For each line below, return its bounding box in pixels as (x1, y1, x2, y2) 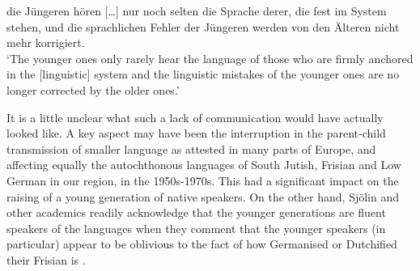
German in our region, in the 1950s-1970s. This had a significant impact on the (6, 171, 399, 188)
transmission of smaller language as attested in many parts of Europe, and (6, 140, 376, 157)
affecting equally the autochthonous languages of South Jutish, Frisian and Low (6, 156, 401, 173)
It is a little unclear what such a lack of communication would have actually (6, 108, 384, 125)
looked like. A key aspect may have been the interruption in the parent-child (6, 125, 386, 142)
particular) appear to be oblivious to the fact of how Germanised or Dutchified (6, 235, 397, 252)
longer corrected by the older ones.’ (6, 81, 180, 98)
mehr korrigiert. (6, 34, 85, 51)
